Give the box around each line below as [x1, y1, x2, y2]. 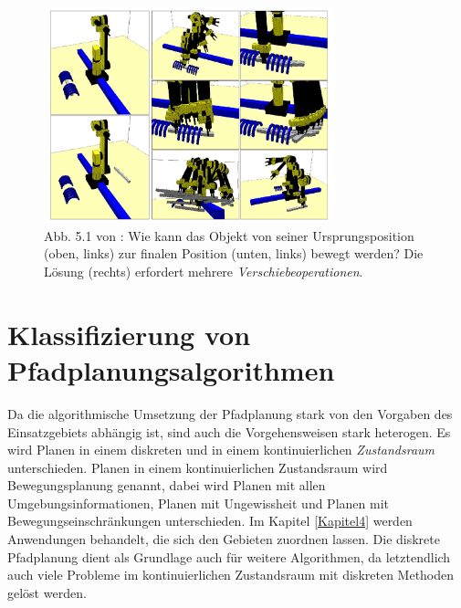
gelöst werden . [7, 582, 87, 602]
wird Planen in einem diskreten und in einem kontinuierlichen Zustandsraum [7, 440, 435, 459]
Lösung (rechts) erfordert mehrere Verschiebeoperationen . [44, 262, 363, 281]
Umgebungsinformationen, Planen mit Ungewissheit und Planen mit [7, 493, 389, 512]
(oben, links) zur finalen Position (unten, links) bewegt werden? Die [44, 244, 424, 263]
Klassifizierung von [7, 315, 251, 352]
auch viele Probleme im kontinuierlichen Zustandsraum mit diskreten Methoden [7, 565, 455, 584]
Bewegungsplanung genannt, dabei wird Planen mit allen [7, 476, 326, 495]
